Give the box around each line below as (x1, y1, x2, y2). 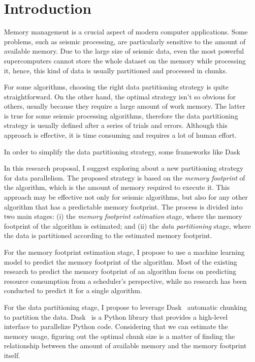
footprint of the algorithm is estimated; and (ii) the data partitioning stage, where (4, 220, 251, 231)
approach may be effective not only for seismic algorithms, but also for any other (4, 192, 248, 202)
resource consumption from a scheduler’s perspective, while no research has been (4, 275, 247, 286)
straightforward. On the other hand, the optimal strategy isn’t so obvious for (4, 91, 236, 101)
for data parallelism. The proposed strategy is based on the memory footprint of (4, 172, 245, 182)
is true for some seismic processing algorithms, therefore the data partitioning (4, 110, 238, 121)
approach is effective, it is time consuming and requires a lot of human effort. (4, 130, 237, 140)
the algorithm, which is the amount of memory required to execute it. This (4, 182, 230, 192)
